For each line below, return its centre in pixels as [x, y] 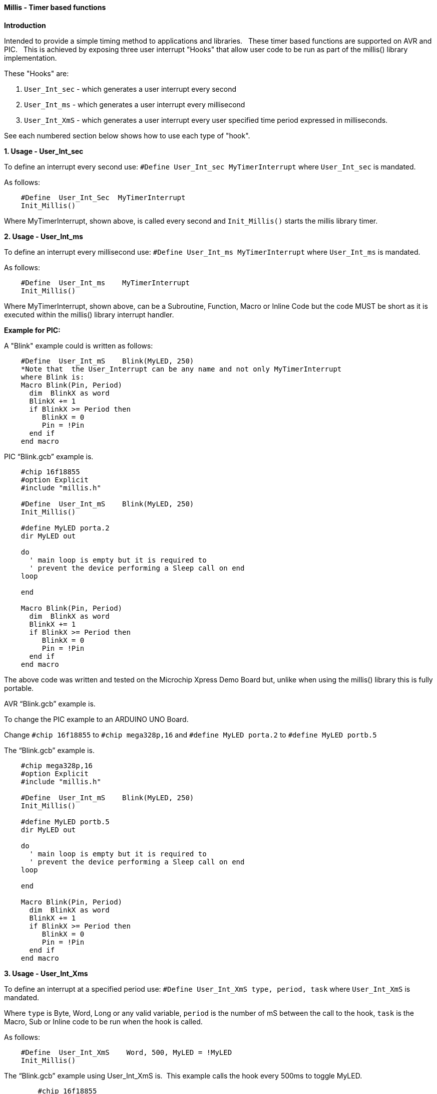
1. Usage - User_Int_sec [44, 151]
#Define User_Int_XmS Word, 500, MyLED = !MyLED [126, 1052]
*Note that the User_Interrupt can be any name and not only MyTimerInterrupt [181, 369]
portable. [19, 688]
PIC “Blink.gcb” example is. [49, 456]
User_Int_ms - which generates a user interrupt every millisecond [135, 104]
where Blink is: [53, 377]
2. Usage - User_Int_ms [44, 236]
